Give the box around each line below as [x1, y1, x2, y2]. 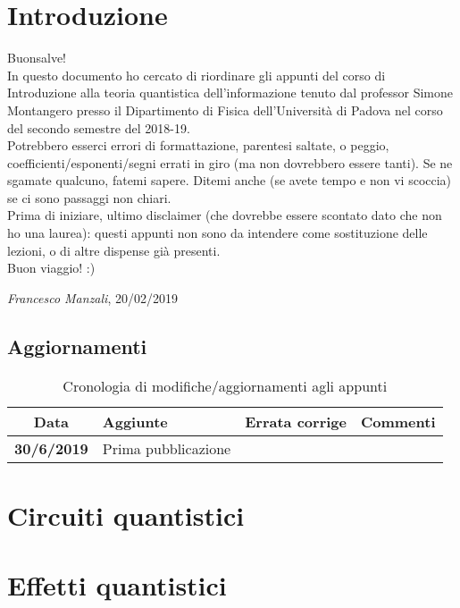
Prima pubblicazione [102, 437, 231, 459]
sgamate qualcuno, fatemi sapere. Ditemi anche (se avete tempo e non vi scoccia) [7, 171, 452, 190]
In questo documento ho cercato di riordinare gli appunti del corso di [7, 65, 386, 84]
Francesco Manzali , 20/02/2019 [7, 288, 178, 307]
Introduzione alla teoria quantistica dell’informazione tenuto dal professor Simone [7, 83, 454, 102]
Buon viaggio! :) [7, 258, 96, 277]
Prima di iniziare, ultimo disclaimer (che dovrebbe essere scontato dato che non [7, 206, 442, 224]
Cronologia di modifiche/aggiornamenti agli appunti [63, 375, 388, 396]
